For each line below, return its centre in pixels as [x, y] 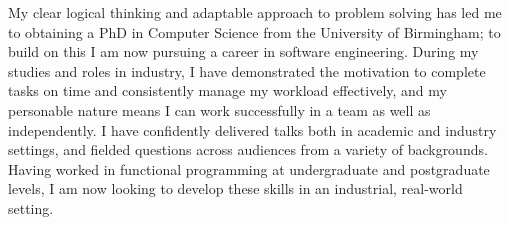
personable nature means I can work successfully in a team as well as [219, 109]
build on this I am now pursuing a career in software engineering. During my [243, 51]
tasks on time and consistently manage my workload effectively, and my [227, 90]
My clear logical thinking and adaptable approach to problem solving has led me [255, 12]
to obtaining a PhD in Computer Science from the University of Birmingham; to [254, 31]
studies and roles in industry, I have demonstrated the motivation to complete [247, 70]
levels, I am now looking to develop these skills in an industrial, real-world [235, 188]
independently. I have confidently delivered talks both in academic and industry [252, 129]
